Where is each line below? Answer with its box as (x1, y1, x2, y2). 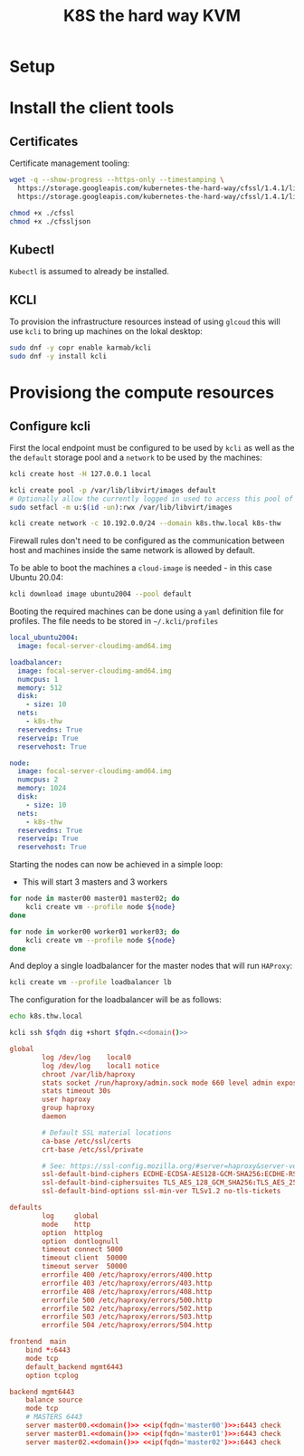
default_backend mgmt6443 (25, 1362, 124, 1372)
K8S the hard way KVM (62, 5, 242, 26)
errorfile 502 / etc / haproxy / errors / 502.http (42, 1304, 213, 1313)
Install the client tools (9, 98, 175, 119)
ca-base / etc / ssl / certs (42, 1136, 131, 1145)
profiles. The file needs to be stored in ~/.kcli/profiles (9, 616, 219, 627)
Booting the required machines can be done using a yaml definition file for (9, 606, 284, 617)
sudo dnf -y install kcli (9, 352, 107, 361)
